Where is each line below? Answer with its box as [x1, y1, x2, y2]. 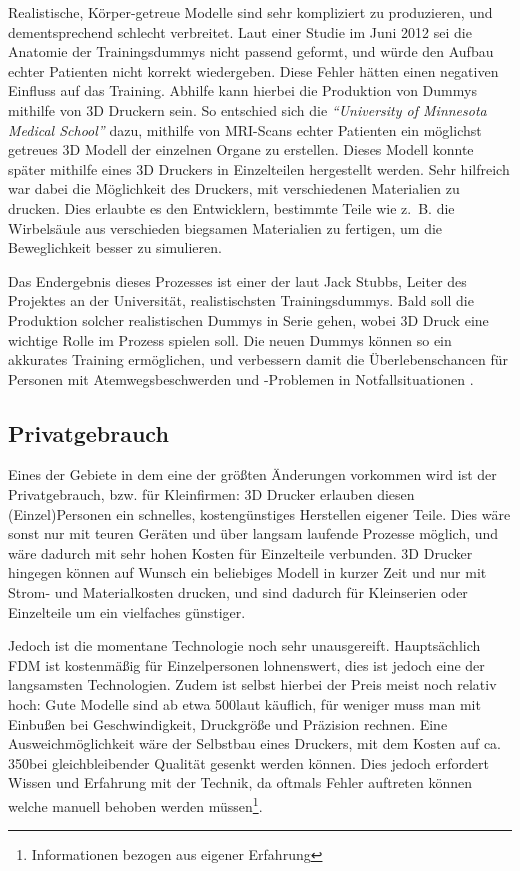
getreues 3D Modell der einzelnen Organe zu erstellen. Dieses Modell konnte [8, 139, 474, 160]
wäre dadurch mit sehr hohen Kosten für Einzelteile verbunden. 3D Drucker [8, 542, 473, 563]
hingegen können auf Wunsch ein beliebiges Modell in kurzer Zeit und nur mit [8, 562, 487, 583]
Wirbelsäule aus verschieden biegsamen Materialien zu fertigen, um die [8, 217, 443, 238]
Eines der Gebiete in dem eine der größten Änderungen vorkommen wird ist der [8, 464, 497, 485]
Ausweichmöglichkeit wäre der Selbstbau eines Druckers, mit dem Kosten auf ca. [8, 733, 502, 754]
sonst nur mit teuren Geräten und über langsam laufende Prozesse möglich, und [8, 523, 499, 544]
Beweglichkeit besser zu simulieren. [8, 237, 222, 258]
